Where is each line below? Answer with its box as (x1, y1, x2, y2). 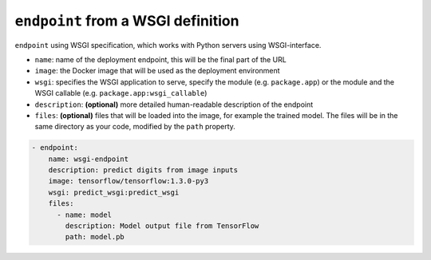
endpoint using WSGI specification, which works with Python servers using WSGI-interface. (14, 40, 322, 49)
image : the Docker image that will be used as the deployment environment (34, 66, 280, 76)
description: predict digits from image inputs (48, 166, 239, 175)
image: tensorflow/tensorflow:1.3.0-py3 (48, 176, 209, 186)
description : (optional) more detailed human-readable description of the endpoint (34, 100, 314, 109)
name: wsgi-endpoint (48, 154, 129, 163)
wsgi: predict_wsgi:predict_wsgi (48, 187, 180, 197)
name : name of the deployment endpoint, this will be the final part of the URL (34, 54, 287, 64)
